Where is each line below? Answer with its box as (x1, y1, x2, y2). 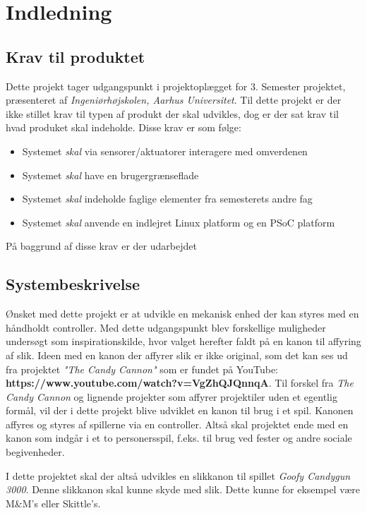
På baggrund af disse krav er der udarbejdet (6, 239, 197, 253)
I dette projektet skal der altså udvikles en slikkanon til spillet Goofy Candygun (6, 468, 351, 483)
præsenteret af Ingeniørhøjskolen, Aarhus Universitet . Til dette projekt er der (6, 92, 342, 107)
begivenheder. (6, 445, 65, 459)
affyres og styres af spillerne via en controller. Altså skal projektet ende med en (6, 416, 349, 431)
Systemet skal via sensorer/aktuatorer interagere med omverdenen (22, 143, 308, 158)
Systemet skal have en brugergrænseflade (22, 167, 199, 182)
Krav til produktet (6, 45, 145, 67)
